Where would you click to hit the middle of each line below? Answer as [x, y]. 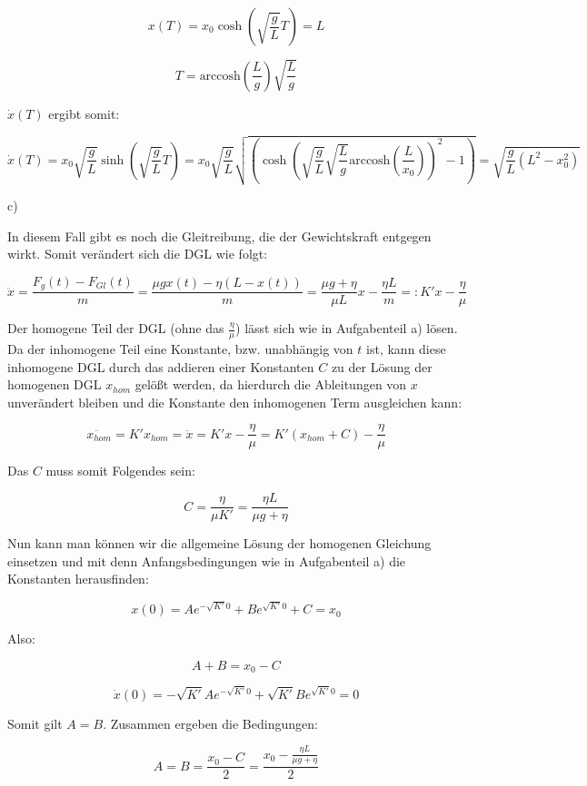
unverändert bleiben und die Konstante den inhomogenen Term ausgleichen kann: [235, 402]
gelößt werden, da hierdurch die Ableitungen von [271, 384]
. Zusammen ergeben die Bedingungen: [210, 723]
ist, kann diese [406, 349]
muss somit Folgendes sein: [120, 471]
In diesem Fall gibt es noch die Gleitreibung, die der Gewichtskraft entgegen [219, 236]
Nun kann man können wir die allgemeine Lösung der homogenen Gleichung [219, 543]
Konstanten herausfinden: [78, 579]
